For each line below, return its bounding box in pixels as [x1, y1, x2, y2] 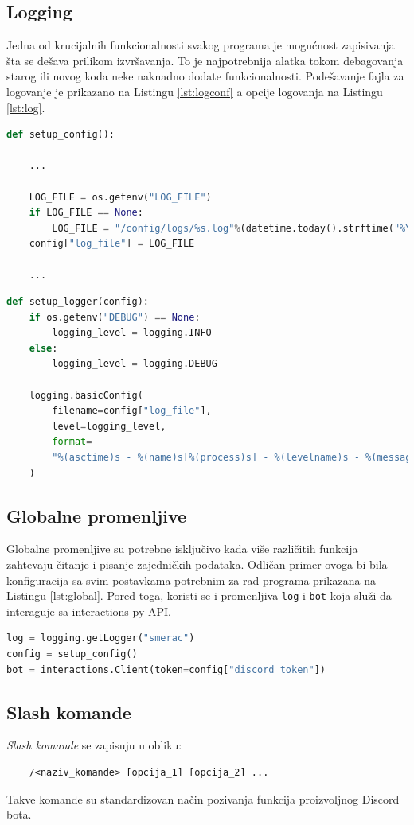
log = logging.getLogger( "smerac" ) [6, 632, 195, 644]
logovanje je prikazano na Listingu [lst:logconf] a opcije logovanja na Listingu [6, 83, 383, 99]
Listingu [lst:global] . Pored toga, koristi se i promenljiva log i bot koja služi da [6, 587, 392, 604]
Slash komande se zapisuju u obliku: [6, 737, 182, 753]
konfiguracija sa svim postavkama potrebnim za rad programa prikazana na [6, 571, 377, 588]
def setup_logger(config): [6, 296, 149, 308]
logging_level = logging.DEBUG [52, 358, 217, 370]
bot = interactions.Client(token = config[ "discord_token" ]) [6, 664, 326, 675]
